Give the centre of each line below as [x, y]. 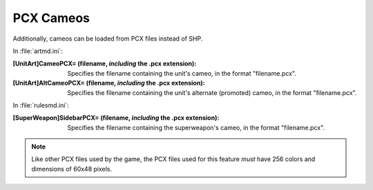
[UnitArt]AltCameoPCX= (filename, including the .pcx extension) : [109, 83]
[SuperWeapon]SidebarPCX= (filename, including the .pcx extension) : [116, 118]
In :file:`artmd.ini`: [38, 51]
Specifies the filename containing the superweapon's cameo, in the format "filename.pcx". [196, 127]
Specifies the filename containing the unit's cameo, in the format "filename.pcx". [182, 73]
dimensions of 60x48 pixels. [72, 169]
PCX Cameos [51, 18]
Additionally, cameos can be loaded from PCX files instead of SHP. [108, 39]
